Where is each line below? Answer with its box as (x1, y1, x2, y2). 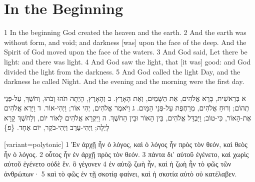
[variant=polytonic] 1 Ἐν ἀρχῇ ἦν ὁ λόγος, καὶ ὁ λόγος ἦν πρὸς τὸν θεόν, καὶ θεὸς (4, 139, 247, 149)
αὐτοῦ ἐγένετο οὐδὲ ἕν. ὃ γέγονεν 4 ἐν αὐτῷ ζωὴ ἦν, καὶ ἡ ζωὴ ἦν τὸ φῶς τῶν (4, 158, 231, 169)
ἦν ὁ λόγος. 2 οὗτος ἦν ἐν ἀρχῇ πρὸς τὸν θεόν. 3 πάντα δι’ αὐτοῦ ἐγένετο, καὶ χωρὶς (4, 148, 249, 159)
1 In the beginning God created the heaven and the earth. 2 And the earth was (4, 27, 246, 37)
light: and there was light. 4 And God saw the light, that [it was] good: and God (4, 56, 251, 66)
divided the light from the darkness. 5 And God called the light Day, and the (4, 66, 240, 76)
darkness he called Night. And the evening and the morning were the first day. (4, 76, 244, 86)
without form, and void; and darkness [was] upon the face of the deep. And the (4, 36, 246, 47)
